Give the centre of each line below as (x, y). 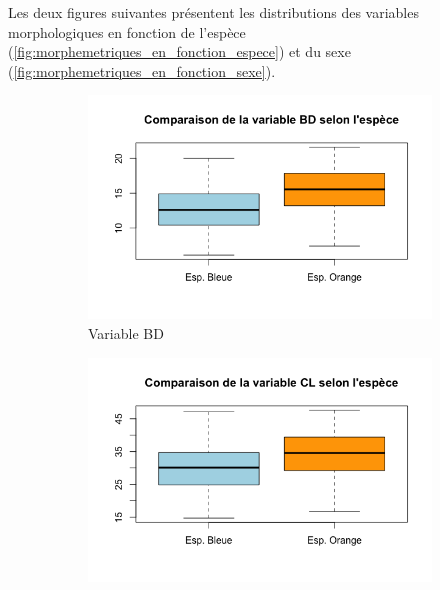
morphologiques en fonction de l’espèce (127, 31)
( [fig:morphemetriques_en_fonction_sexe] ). (142, 70)
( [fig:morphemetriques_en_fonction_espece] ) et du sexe (179, 51)
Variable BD (126, 333)
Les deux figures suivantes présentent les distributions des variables (213, 12)
